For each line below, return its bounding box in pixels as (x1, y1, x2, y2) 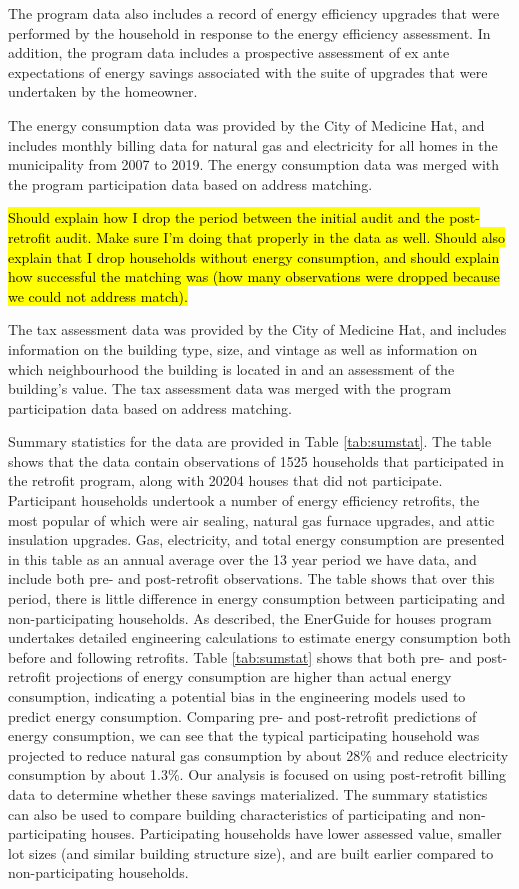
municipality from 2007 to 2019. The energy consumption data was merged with (8, 154, 500, 175)
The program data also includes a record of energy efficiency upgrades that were (8, 3, 500, 23)
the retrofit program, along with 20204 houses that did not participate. (8, 470, 443, 491)
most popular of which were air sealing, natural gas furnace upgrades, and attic (8, 509, 495, 530)
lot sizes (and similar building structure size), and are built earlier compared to (8, 842, 494, 863)
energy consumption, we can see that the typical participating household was (8, 725, 480, 746)
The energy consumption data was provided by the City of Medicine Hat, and (8, 114, 485, 135)
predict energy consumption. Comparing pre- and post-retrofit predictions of (8, 705, 477, 726)
